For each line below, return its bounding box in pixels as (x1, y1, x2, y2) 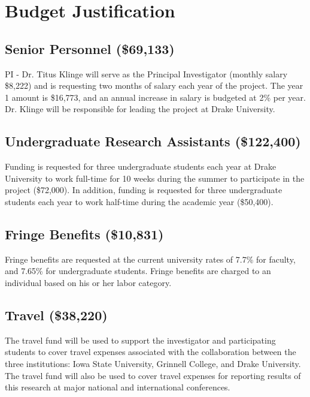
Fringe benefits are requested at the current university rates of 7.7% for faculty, (5, 252, 296, 265)
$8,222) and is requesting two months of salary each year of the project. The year (5, 79, 303, 92)
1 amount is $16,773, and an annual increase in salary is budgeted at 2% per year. (5, 91, 306, 103)
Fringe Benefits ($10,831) (5, 224, 164, 243)
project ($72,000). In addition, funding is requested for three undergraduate (5, 184, 282, 196)
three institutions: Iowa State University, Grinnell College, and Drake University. (5, 357, 301, 369)
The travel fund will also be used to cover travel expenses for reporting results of (5, 369, 301, 381)
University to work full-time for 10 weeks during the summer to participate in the (5, 172, 305, 184)
